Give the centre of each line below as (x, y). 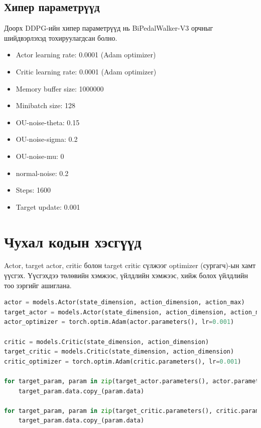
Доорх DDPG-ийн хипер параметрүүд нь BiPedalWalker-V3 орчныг (109, 28)
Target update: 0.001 (48, 206)
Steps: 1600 (33, 190)
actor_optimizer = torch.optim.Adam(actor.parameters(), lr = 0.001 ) (119, 322)
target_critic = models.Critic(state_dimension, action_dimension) (119, 352)
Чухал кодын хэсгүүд (73, 241)
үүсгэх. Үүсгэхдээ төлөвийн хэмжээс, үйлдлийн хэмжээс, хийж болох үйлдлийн (126, 275)
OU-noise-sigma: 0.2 (47, 139)
